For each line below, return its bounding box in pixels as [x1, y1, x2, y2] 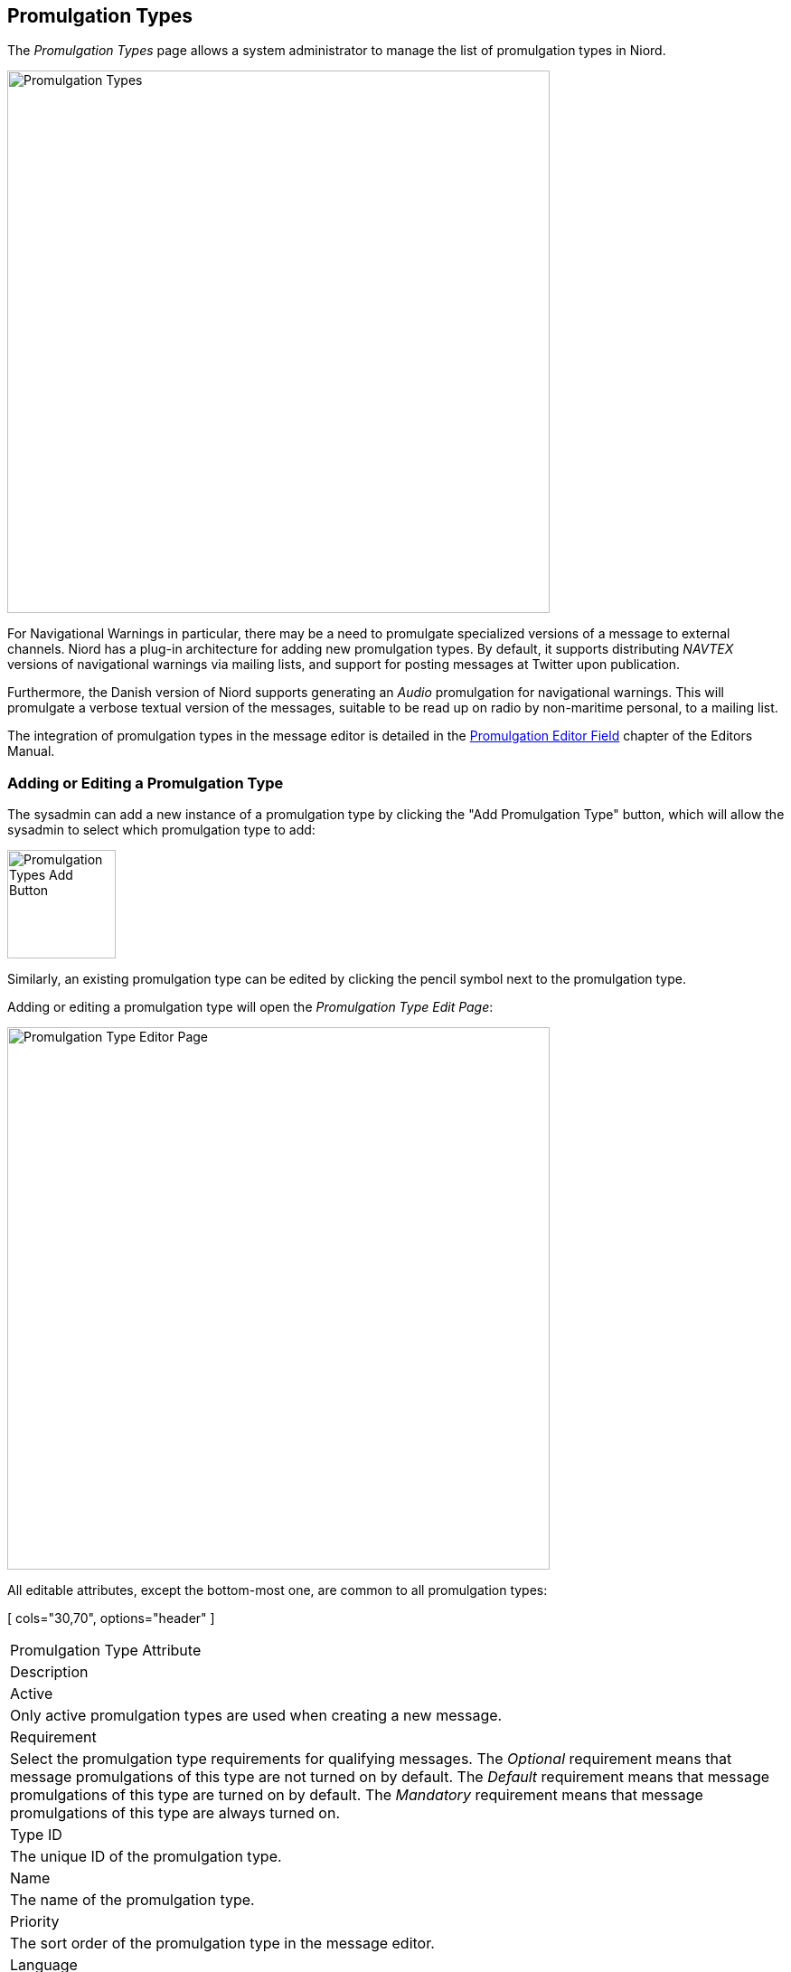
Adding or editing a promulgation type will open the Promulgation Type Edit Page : [7, 999, 494, 1015]
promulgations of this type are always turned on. [10, 1804, 341, 1823]
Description [10, 1663, 89, 1682]
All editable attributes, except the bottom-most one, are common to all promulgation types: [7, 1582, 548, 1599]
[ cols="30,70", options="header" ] [7, 1610, 215, 1627]
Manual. [7, 743, 55, 760]
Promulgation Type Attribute [10, 1641, 202, 1660]
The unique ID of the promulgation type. [10, 1847, 282, 1866]
